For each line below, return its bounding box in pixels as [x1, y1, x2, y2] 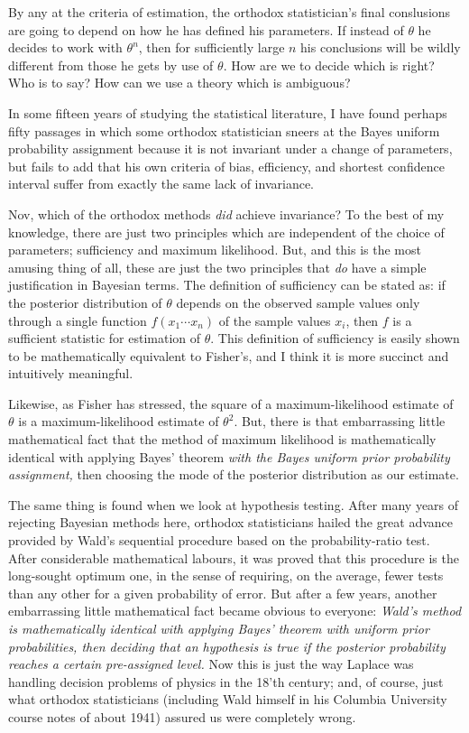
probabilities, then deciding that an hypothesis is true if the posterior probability [8, 636, 446, 655]
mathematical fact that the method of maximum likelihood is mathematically [8, 430, 437, 449]
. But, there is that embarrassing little [234, 412, 446, 431]
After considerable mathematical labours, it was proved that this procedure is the [8, 548, 459, 567]
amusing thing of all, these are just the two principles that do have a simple [8, 257, 427, 276]
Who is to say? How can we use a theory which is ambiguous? [8, 73, 351, 92]
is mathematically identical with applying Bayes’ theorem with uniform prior [8, 619, 429, 637]
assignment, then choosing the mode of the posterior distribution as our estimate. [8, 465, 459, 484]
